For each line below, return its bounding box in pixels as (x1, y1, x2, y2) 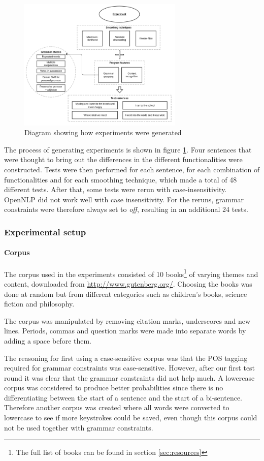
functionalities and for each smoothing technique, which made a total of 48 (4, 174, 237, 185)
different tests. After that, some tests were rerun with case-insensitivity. (4, 184, 227, 195)
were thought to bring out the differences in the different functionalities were (4, 154, 243, 165)
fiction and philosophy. (4, 298, 75, 309)
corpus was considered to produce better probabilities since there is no (4, 382, 223, 393)
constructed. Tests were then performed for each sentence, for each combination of (4, 164, 260, 175)
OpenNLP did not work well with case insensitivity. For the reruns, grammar (4, 194, 244, 204)
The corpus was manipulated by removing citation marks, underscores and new (4, 315, 251, 326)
